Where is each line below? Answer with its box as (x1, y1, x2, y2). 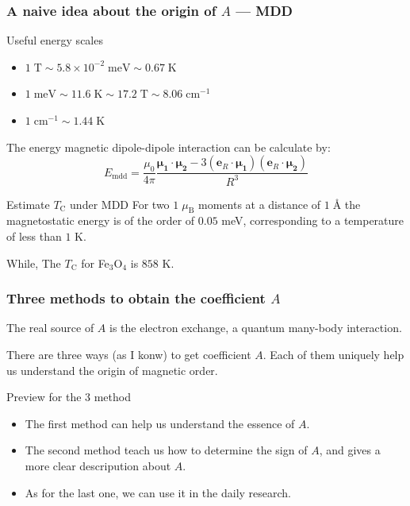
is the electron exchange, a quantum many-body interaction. (109, 319, 402, 336)
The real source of (6, 319, 94, 336)
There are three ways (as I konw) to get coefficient (6, 346, 251, 362)
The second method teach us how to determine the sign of (25, 442, 308, 458)
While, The (6, 254, 61, 271)
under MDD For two (70, 195, 170, 212)
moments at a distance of (198, 195, 321, 212)
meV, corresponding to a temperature (221, 212, 404, 229)
